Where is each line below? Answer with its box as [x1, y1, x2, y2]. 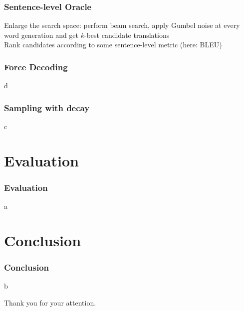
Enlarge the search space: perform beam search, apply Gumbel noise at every [4, 20, 240, 30]
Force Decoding [4, 60, 68, 73]
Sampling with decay [4, 101, 90, 114]
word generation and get [4, 29, 79, 40]
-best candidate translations [84, 29, 170, 40]
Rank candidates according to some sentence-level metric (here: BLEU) [4, 39, 222, 50]
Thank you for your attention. [4, 298, 96, 308]
